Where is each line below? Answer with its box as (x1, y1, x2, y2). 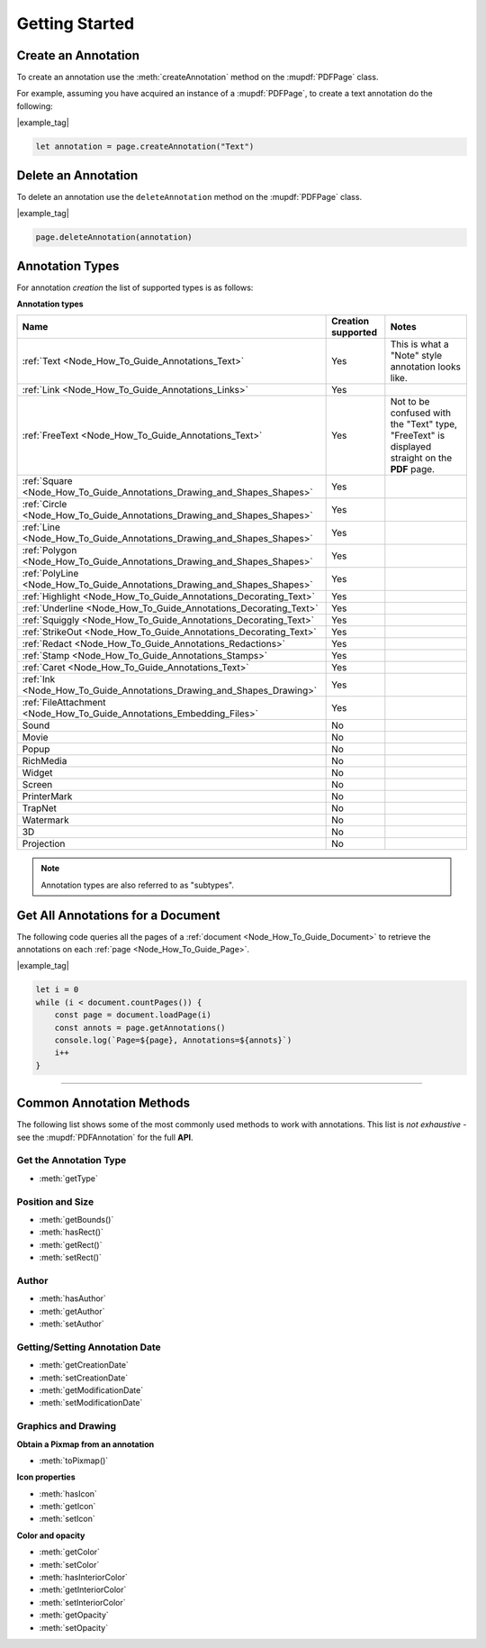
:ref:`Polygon (22, 544, 77, 557)
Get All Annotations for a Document (16, 907, 220, 923)
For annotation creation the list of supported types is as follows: (16, 282, 254, 293)
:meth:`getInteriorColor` (39, 1584, 127, 1595)
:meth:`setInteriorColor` (39, 1597, 126, 1607)
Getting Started (16, 14, 135, 33)
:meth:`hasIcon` (39, 1488, 98, 1499)
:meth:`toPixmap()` (39, 1455, 109, 1466)
